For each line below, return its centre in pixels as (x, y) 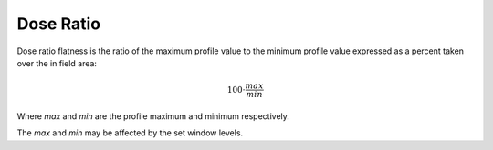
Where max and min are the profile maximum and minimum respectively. (153, 116)
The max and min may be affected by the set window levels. (130, 133)
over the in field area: (57, 63)
